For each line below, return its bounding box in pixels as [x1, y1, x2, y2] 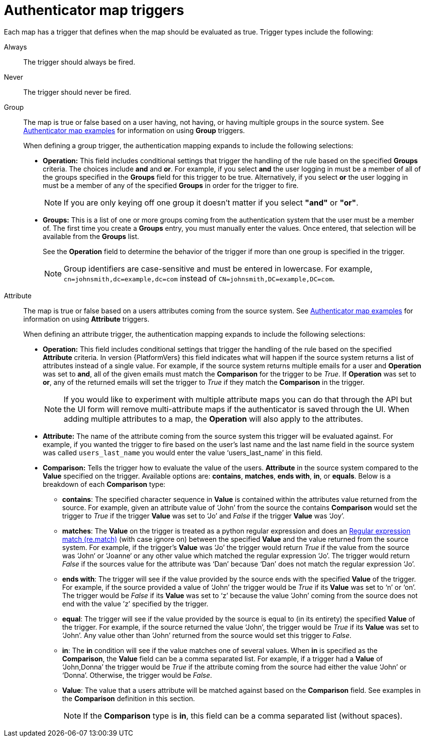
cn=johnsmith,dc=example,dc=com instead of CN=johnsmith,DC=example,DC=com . [64, 273, 335, 283]
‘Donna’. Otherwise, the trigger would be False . [62, 671, 212, 679]
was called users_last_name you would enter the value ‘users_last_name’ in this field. [43, 448, 323, 457]
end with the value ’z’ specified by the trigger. [62, 599, 208, 608]
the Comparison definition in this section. [62, 694, 195, 703]
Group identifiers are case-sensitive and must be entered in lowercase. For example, [64, 263, 373, 274]
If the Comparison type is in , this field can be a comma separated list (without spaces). [83, 710, 403, 721]
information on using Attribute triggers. [23, 314, 150, 323]
